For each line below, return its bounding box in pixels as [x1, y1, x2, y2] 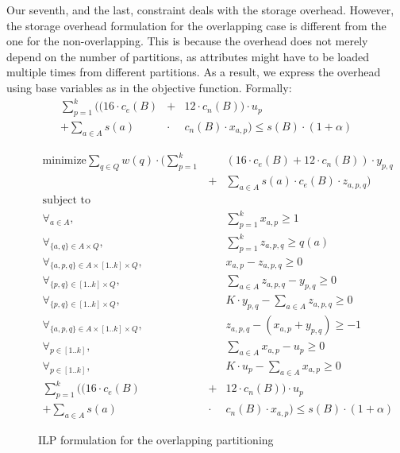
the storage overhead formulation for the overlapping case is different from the [6, 17, 387, 33]
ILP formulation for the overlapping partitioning [38, 431, 274, 447]
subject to [42, 194, 90, 206]
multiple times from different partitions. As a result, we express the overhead [6, 64, 381, 80]
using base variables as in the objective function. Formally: [6, 79, 292, 95]
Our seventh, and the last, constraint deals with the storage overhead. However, [6, 2, 394, 17]
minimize [42, 155, 87, 167]
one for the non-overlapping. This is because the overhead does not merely [6, 33, 368, 49]
